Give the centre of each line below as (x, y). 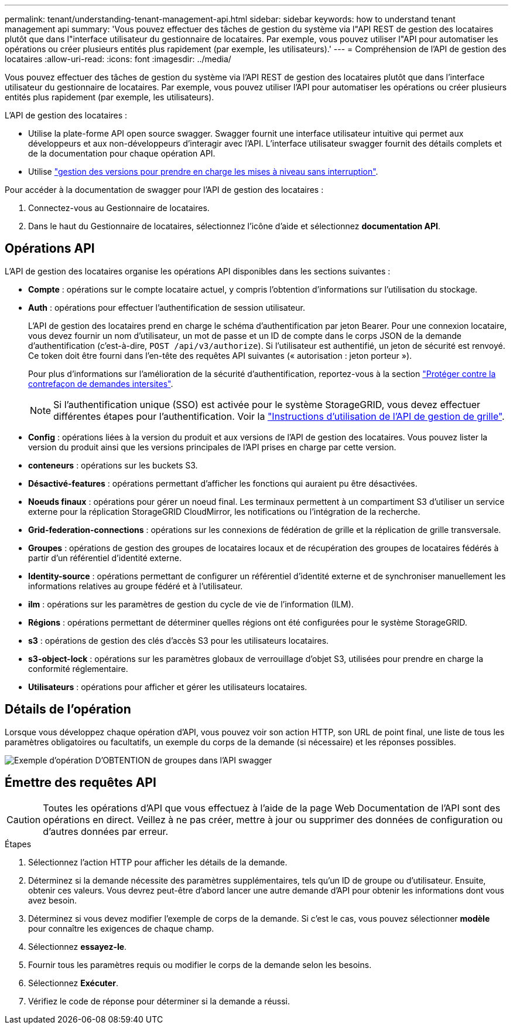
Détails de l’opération (68, 709)
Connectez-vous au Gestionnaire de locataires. (119, 208)
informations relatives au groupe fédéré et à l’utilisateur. (136, 586)
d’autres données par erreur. (106, 831)
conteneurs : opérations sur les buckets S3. (113, 465)
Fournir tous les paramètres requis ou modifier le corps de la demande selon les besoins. (200, 965)
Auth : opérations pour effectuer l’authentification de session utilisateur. (167, 307)
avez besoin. (53, 900)
